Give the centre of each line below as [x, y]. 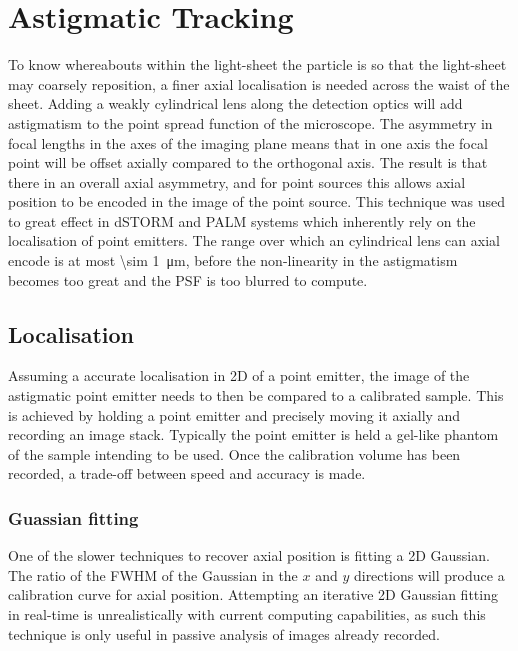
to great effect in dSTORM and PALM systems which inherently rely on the [242, 220]
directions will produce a [429, 574]
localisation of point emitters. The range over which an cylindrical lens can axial [254, 240]
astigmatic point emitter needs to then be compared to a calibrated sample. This [256, 395]
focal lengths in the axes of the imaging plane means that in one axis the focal [248, 142]
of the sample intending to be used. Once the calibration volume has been [234, 453]
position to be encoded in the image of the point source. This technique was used [257, 201]
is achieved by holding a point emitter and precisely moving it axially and [234, 414]
